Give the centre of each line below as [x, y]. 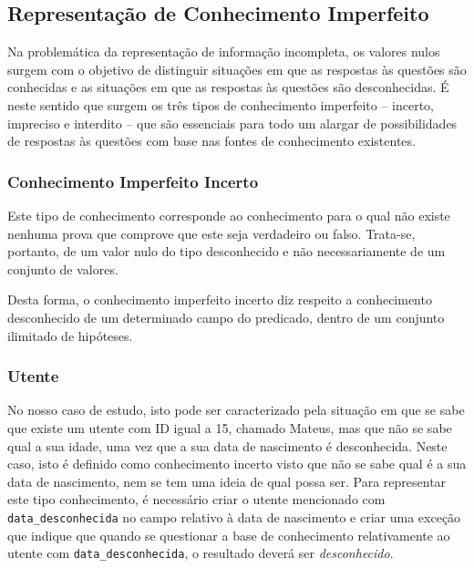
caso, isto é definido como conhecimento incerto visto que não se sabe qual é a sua [237, 464]
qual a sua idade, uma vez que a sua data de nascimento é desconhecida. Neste [227, 445]
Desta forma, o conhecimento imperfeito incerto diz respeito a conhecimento [220, 299]
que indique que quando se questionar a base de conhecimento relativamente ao [229, 535]
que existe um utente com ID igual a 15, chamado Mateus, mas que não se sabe [230, 427]
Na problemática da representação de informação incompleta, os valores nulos [224, 52]
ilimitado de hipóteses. [70, 335]
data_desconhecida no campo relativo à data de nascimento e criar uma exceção [234, 516]
